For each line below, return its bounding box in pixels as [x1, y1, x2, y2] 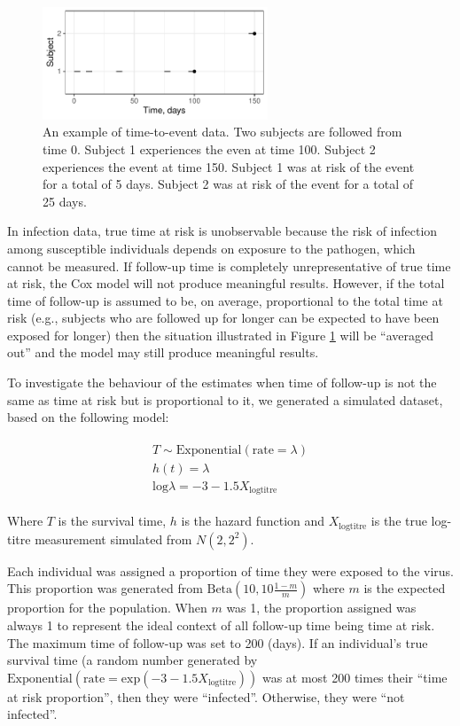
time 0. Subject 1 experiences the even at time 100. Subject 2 [43, 139, 376, 158]
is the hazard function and [181, 511, 325, 530]
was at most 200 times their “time [261, 667, 448, 686]
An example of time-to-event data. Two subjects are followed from [43, 122, 402, 141]
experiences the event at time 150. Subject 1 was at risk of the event [43, 157, 415, 176]
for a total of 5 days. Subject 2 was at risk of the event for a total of [43, 175, 413, 193]
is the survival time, [58, 511, 167, 530]
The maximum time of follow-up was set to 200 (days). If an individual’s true [7, 633, 428, 652]
